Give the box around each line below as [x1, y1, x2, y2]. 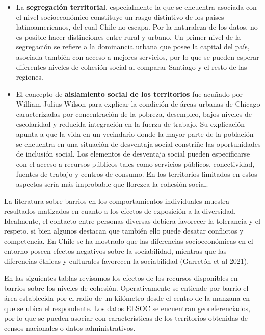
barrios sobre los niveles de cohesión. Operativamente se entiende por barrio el [4, 282, 249, 293]
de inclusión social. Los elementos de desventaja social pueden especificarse [16, 148, 250, 159]
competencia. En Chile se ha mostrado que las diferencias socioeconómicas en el [4, 236, 253, 246]
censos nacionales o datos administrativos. [4, 322, 136, 333]
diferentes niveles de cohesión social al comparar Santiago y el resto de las [16, 61, 247, 72]
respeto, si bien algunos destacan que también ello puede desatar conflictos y [4, 225, 244, 236]
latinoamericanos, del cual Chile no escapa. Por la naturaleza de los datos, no [16, 21, 258, 32]
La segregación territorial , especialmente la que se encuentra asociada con [16, 2, 257, 12]
